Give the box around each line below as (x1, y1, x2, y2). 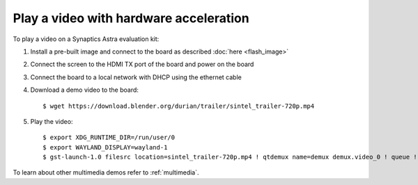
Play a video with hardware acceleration (13, 10, 250, 26)
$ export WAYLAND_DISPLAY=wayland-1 (42, 143, 168, 151)
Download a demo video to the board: (30, 86, 139, 94)
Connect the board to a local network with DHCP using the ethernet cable (30, 73, 242, 81)
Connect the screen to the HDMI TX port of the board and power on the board (30, 60, 254, 69)
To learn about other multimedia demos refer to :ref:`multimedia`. (13, 168, 199, 177)
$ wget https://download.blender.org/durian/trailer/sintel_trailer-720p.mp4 (42, 102, 315, 110)
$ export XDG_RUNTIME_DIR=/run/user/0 (42, 134, 176, 142)
